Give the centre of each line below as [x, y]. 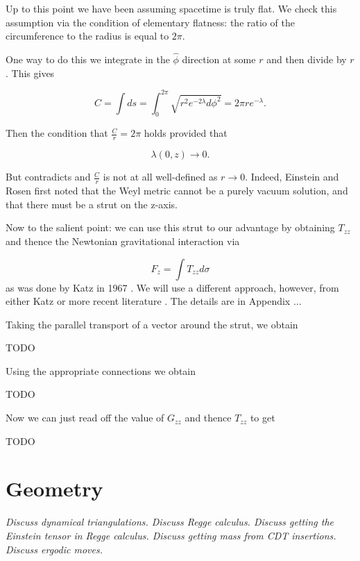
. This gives [30, 73]
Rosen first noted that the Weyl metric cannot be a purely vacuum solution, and [177, 191]
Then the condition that [57, 133]
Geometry [54, 488]
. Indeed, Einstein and [292, 177]
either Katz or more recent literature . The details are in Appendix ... [154, 301]
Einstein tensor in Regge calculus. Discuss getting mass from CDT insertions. [171, 535]
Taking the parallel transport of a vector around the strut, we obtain [152, 324]
